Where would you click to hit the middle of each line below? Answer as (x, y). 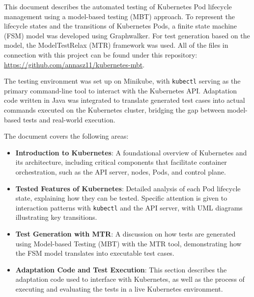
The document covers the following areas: (66, 136)
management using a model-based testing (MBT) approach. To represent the (119, 16)
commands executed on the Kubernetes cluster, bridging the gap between (114, 110)
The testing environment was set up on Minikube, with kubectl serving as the (122, 81)
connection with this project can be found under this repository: (101, 54)
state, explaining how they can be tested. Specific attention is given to (121, 198)
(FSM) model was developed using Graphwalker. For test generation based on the (127, 35)
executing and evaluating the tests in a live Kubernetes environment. (119, 288)
